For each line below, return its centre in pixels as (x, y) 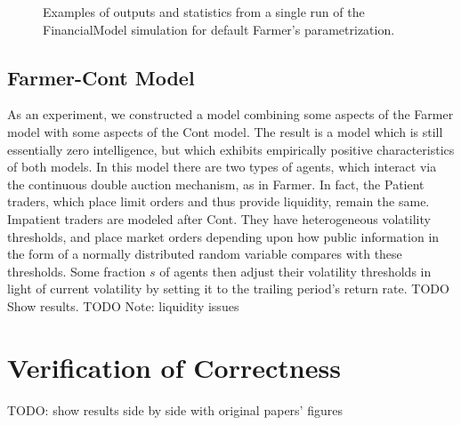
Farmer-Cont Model (101, 77)
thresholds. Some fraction (77, 271)
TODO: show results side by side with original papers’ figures (175, 409)
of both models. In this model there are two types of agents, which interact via (222, 167)
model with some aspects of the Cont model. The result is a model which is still (225, 131)
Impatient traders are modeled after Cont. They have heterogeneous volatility (219, 218)
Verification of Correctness (174, 367)
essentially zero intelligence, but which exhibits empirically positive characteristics (231, 149)
